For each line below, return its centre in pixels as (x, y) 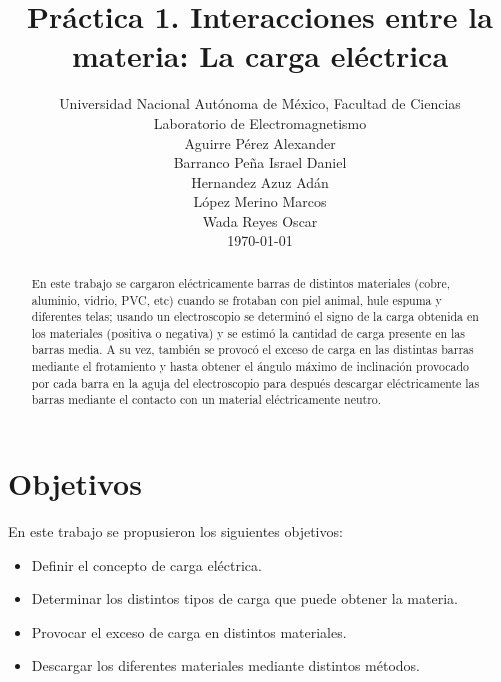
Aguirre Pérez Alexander (260, 142)
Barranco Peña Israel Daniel (260, 162)
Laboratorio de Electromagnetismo (260, 122)
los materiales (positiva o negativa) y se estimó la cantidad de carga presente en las (248, 332)
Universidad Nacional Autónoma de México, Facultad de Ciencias (260, 103)
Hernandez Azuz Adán (260, 181)
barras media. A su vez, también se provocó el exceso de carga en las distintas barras (252, 349)
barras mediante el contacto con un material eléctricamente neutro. (206, 399)
